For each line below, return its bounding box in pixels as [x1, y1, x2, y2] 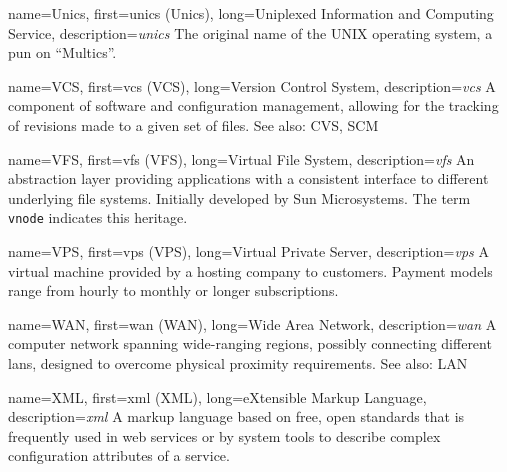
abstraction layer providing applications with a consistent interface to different [8, 168, 489, 189]
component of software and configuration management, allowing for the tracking [8, 95, 499, 116]
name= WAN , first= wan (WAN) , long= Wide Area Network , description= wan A [8, 313, 497, 334]
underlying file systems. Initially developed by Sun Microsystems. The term [8, 187, 471, 208]
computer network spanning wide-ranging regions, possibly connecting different [8, 333, 492, 354]
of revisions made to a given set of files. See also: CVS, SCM [8, 114, 379, 135]
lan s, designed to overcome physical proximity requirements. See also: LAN [8, 353, 468, 374]
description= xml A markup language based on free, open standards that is [8, 406, 465, 427]
